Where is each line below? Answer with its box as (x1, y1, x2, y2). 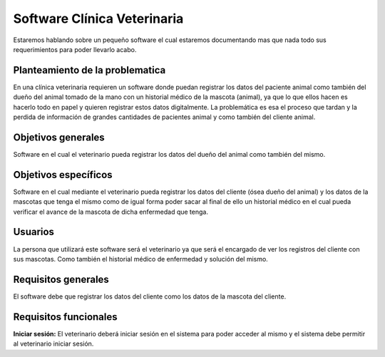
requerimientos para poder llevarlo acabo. (13, 45, 137, 53)
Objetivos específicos (13, 168, 113, 181)
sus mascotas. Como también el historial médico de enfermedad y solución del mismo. (13, 254, 269, 263)
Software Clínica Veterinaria (13, 11, 184, 26)
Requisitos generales (13, 273, 110, 285)
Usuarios (13, 226, 55, 238)
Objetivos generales (13, 131, 105, 143)
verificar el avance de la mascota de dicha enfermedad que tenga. (13, 207, 208, 216)
